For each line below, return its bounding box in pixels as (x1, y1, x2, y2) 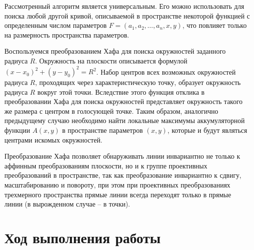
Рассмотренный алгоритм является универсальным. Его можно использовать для (4, 1, 245, 11)
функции (4, 125, 30, 135)
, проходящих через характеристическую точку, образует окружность (35, 77, 241, 87)
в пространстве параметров (62, 125, 143, 135)
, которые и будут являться (167, 125, 248, 135)
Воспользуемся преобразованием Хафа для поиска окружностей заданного (4, 46, 226, 56)
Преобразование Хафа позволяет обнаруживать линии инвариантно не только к (4, 151, 240, 161)
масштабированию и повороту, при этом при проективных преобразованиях (4, 180, 231, 189)
